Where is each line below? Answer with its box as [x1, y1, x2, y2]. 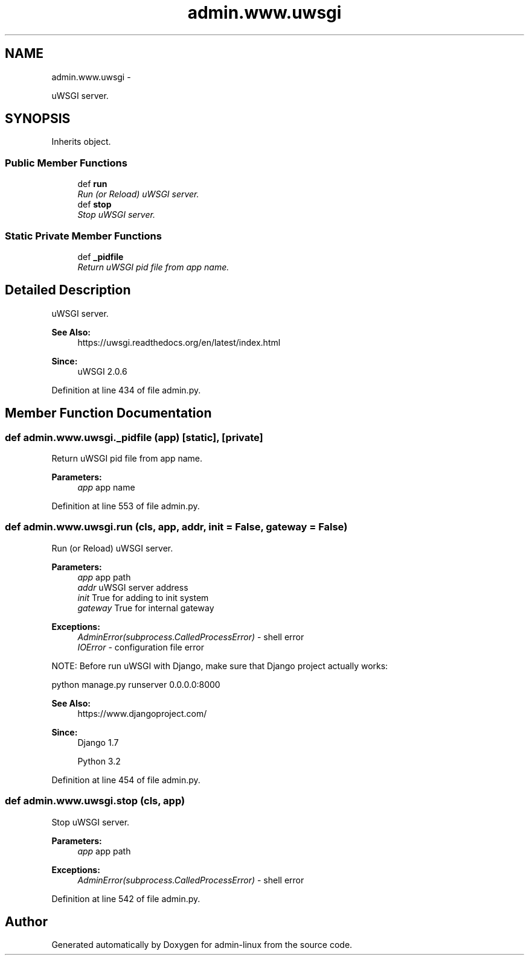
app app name [77, 482, 135, 492]
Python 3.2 [77, 755, 121, 766]
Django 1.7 [77, 737, 119, 748]
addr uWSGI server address [77, 582, 188, 593]
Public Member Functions [5, 156, 127, 169]
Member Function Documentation [5, 405, 212, 421]
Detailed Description [5, 282, 131, 298]
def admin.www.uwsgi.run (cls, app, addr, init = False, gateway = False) [5, 521, 348, 533]
